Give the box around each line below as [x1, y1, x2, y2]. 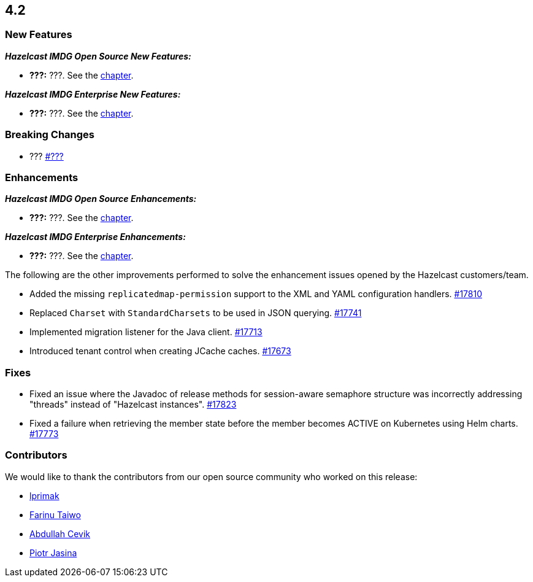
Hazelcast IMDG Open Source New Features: [5, 50, 191, 61]
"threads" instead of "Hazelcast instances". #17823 [29, 399, 237, 410]
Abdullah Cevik [29, 528, 90, 539]
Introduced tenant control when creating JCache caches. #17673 [29, 346, 291, 357]
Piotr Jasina [29, 547, 77, 558]
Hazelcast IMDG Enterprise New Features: [5, 88, 181, 99]
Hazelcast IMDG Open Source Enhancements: [5, 193, 197, 204]
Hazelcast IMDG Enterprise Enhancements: [5, 231, 186, 243]
